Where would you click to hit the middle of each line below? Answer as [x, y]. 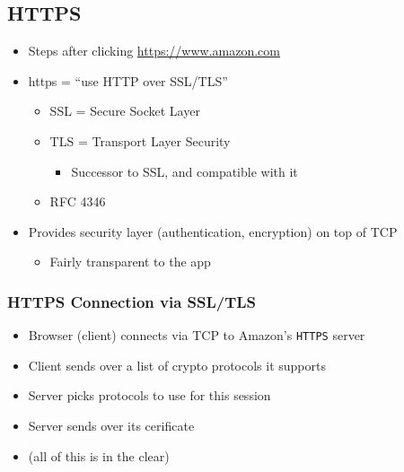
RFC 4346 [78, 201]
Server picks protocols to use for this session [149, 395]
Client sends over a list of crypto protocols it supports [177, 365]
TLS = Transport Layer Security [140, 140]
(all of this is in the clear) [99, 455]
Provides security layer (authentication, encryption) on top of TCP [213, 231]
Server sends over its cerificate [111, 426]
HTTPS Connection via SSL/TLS [132, 301]
